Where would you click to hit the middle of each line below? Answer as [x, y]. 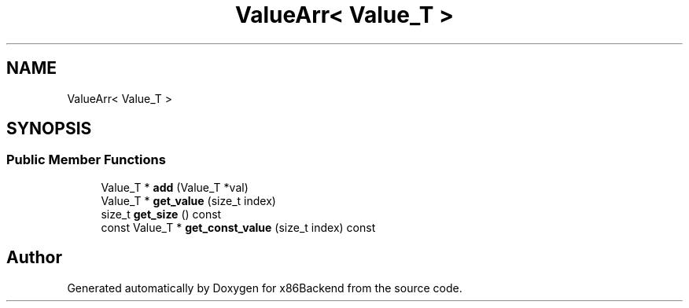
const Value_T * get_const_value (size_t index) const [238, 227]
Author [34, 258]
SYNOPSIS [49, 129]
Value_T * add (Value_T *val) [175, 187]
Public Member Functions [86, 160]
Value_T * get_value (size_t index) [188, 200]
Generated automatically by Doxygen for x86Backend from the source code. [265, 288]
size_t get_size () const [161, 214]
